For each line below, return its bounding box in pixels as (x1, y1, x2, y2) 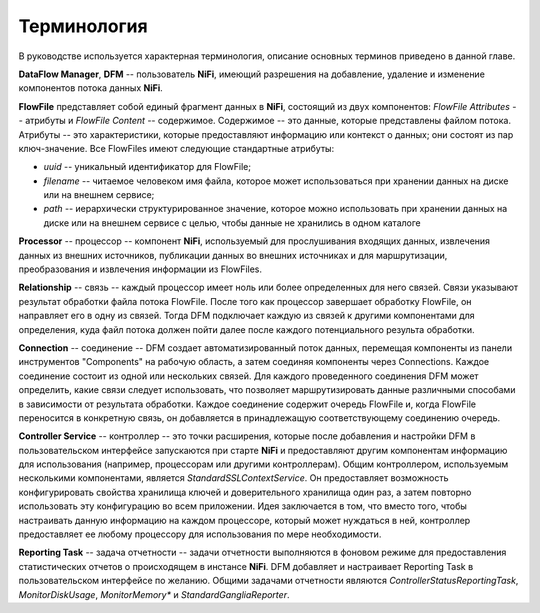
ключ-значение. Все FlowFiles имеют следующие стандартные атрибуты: (18, 142, 335, 154)
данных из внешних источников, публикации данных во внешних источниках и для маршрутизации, (18, 249, 448, 261)
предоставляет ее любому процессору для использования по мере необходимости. (18, 528, 382, 540)
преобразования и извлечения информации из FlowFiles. (18, 263, 263, 275)
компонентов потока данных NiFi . (18, 82, 164, 94)
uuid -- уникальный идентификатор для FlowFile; (43, 161, 252, 173)
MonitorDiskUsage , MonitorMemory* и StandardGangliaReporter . (18, 588, 290, 600)
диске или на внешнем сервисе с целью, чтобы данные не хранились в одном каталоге (43, 216, 421, 229)
